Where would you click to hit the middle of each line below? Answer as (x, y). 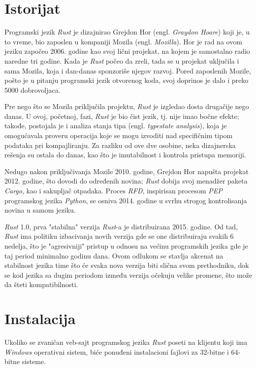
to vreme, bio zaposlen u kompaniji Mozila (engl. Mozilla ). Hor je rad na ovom (123, 41)
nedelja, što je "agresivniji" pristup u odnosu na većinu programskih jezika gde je (126, 246)
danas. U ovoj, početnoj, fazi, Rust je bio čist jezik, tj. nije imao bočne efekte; (122, 116)
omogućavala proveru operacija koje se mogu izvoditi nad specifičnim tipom (119, 135)
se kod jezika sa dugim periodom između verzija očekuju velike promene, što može (128, 275)
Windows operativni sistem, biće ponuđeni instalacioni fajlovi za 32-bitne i (117, 351)
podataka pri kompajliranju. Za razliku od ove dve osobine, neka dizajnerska (120, 145)
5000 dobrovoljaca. (32, 90)
